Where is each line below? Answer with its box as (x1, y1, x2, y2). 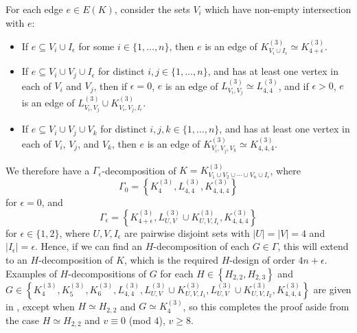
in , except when (5, 299, 75, 313)
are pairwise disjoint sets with (124, 225, 250, 240)
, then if (93, 78, 128, 93)
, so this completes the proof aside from (183, 299, 349, 313)
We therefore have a (5, 163, 90, 177)
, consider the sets (114, 2, 190, 16)
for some (78, 39, 115, 53)
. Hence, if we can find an (35, 239, 142, 253)
